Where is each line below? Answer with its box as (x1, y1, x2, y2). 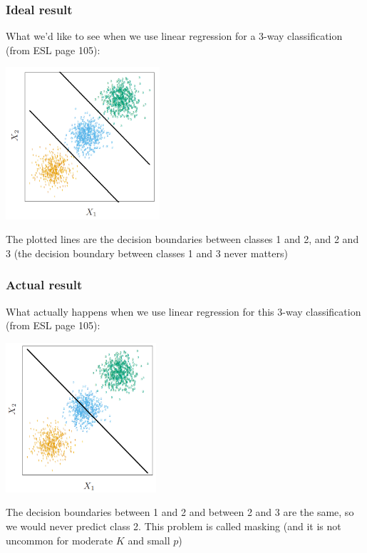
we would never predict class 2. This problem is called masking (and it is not (6, 518, 341, 533)
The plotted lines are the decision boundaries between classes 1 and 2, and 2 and (6, 232, 359, 247)
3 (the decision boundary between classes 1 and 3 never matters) (6, 245, 288, 260)
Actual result (6, 276, 83, 294)
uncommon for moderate (6, 532, 113, 547)
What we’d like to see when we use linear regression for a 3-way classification (6, 29, 343, 43)
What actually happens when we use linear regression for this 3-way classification (6, 304, 361, 319)
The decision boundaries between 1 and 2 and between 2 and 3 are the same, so (6, 505, 354, 520)
